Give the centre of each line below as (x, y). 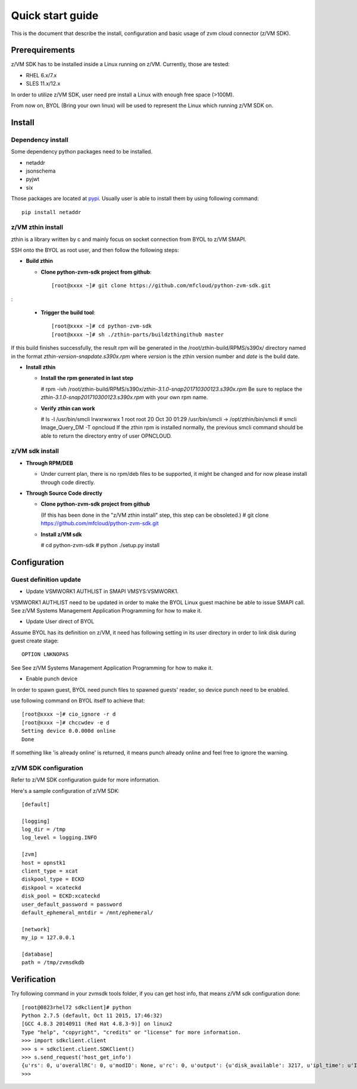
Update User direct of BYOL (60, 622)
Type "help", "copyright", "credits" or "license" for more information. (131, 1032)
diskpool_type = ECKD (53, 879)
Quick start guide (55, 15)
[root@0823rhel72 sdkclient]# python (77, 1007)
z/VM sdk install (35, 451)
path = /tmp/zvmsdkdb (53, 963)
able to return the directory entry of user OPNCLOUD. (107, 436)
